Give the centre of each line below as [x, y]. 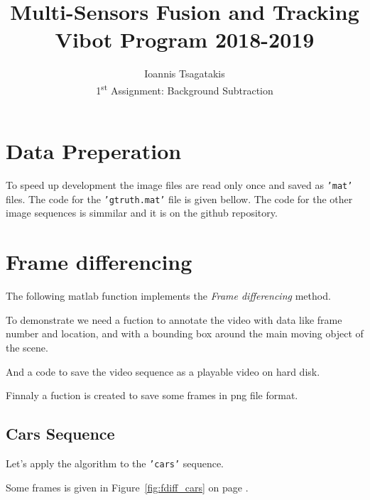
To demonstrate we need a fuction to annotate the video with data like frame [174, 319]
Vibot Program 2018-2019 [185, 39]
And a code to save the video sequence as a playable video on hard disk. [163, 371]
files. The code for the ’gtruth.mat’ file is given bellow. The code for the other [179, 199]
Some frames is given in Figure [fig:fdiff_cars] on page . [127, 487]
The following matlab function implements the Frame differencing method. [168, 296]
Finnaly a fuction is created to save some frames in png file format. [152, 395]
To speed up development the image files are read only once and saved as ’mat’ [179, 185]
